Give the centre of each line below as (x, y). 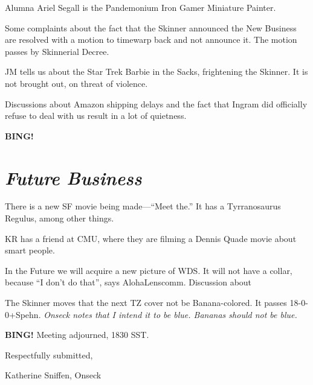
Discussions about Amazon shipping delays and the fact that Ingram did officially (156, 103)
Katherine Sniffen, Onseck (53, 375)
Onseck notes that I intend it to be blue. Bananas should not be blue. (170, 314)
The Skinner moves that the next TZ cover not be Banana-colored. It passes (146, 303)
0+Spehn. (23, 314)
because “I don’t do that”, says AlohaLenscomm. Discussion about (128, 282)
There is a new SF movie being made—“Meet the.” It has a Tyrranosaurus (143, 206)
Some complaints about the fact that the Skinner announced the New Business (151, 27)
